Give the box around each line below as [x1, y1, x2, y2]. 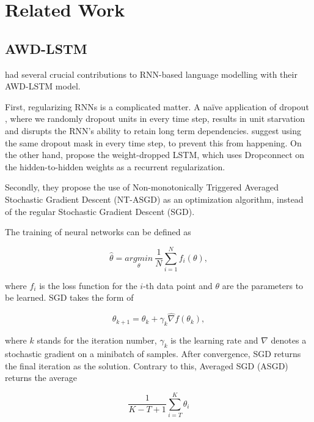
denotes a [271, 334, 307, 347]
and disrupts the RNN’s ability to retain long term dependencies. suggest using [5, 124, 302, 137]
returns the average [5, 371, 78, 384]
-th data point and [143, 279, 213, 292]
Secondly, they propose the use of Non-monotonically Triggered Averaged [5, 181, 279, 194]
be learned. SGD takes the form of [5, 291, 134, 304]
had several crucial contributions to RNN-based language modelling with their [5, 67, 298, 80]
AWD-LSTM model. [5, 80, 81, 92]
